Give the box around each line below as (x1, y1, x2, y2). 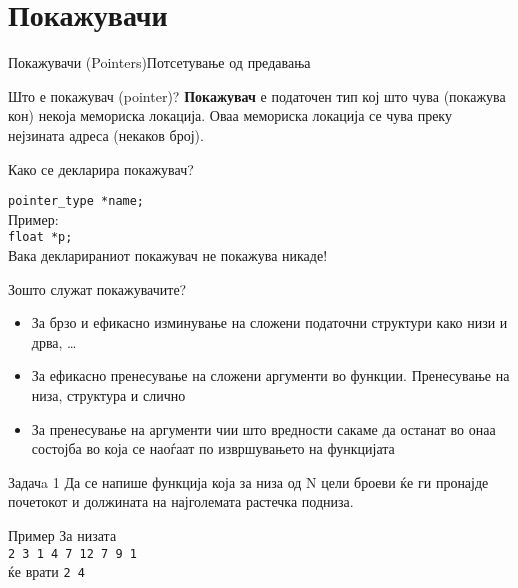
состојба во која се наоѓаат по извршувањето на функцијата (31, 438, 395, 459)
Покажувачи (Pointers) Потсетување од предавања (8, 52, 311, 73)
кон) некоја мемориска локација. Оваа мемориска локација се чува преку (8, 105, 452, 126)
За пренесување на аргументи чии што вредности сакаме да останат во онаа (31, 418, 496, 439)
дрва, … (31, 331, 77, 352)
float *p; (8, 230, 73, 245)
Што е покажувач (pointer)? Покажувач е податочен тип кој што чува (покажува (8, 85, 506, 106)
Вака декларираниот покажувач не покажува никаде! (8, 245, 328, 265)
